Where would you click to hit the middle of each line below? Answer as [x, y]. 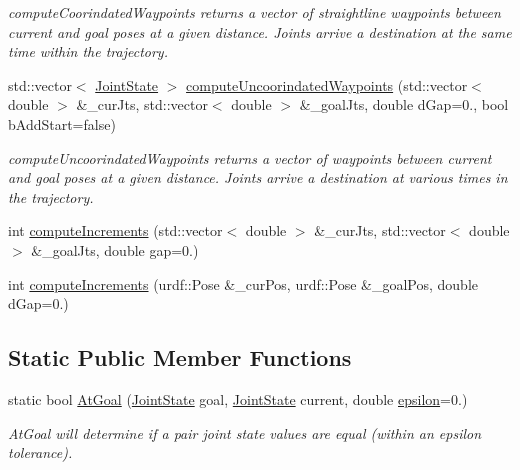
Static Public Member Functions [180, 357]
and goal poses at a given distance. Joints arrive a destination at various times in [258, 177]
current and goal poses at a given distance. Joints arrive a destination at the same [260, 31]
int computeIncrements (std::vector [115, 230]
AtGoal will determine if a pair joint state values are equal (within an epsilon [245, 432]
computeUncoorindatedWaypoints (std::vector [327, 84]
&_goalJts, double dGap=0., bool [404, 104]
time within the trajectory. [88, 51]
